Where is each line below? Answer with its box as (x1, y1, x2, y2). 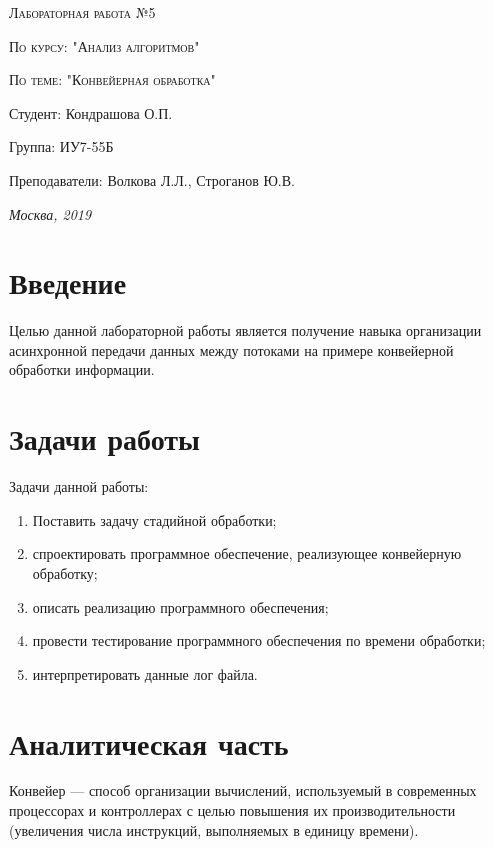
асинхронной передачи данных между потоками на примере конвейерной (9, 339, 454, 360)
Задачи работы (9, 418, 200, 459)
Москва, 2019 (9, 203, 92, 224)
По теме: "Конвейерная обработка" (9, 69, 216, 90)
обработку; (32, 562, 98, 583)
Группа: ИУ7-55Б (9, 136, 114, 157)
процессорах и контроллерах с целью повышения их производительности (9, 800, 456, 821)
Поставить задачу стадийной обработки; (32, 509, 277, 530)
